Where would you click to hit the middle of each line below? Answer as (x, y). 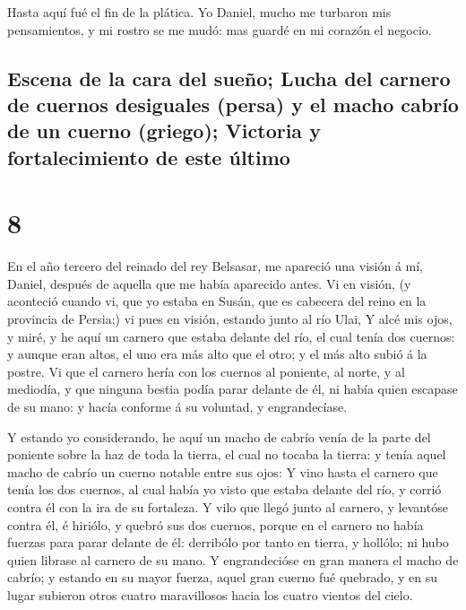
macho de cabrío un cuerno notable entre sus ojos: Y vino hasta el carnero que (223, 471)
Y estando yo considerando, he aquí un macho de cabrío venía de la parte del (219, 436)
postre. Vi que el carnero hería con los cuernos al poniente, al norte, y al (206, 371)
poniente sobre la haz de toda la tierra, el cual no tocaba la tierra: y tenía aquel (227, 454)
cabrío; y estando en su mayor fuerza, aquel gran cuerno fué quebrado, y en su (222, 577)
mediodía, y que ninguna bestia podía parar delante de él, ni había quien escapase (233, 389)
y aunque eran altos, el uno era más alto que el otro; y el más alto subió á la (217, 354)
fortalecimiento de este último (149, 157)
